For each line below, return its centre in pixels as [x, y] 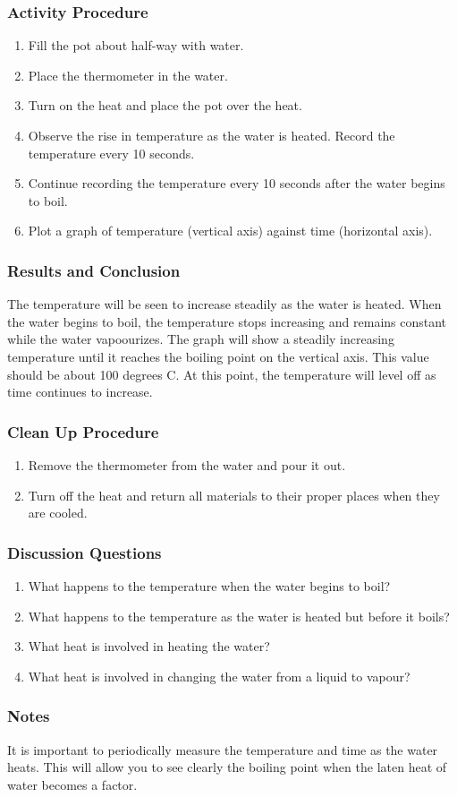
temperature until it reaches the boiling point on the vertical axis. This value [218, 356]
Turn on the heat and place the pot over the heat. [165, 105]
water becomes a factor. [72, 784]
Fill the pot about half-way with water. [136, 45]
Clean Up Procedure [83, 431]
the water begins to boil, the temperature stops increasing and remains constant [227, 321]
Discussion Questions [85, 552]
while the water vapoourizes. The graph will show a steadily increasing [201, 339]
